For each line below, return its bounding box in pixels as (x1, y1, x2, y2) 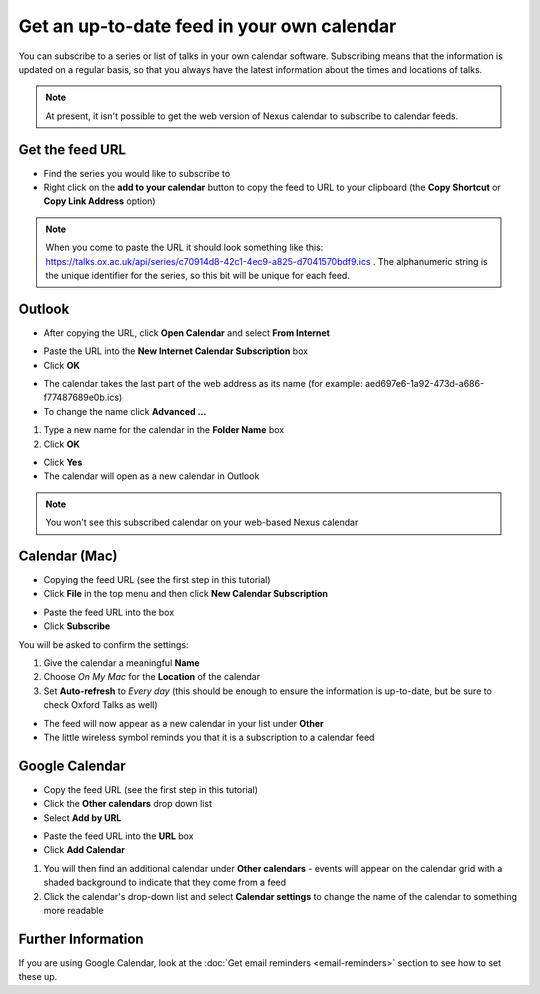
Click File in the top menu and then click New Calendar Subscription (43, 588, 329, 600)
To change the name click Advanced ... (43, 405, 207, 417)
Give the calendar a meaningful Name (43, 657, 200, 669)
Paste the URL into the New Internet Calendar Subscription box (43, 345, 309, 357)
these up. (18, 971, 58, 983)
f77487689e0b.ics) (43, 391, 123, 404)
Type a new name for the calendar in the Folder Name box (43, 424, 285, 436)
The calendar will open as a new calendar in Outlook (43, 470, 260, 482)
